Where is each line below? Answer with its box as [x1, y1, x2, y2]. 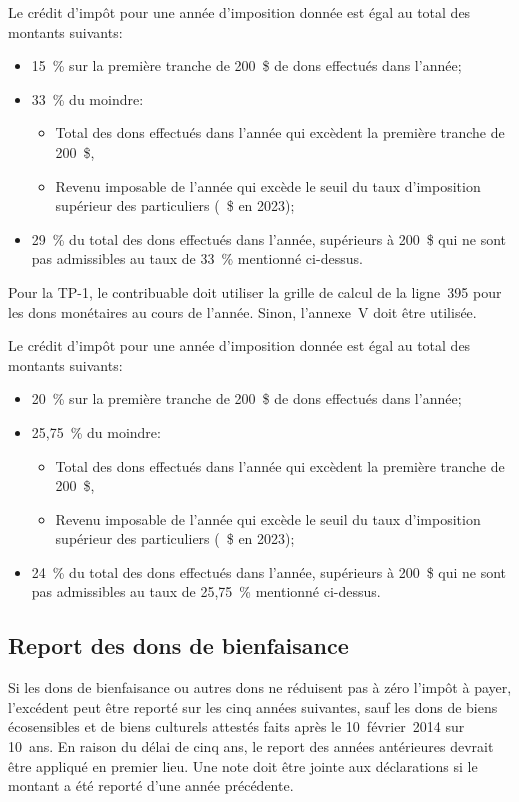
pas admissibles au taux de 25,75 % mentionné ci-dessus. [31, 581, 381, 602]
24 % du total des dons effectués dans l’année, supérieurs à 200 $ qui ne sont [31, 561, 507, 582]
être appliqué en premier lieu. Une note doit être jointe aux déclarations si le [8, 755, 478, 776]
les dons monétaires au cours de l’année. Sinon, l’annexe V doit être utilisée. [8, 301, 477, 322]
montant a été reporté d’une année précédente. [8, 775, 294, 796]
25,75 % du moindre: [31, 421, 161, 442]
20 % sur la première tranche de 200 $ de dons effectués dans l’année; [31, 388, 462, 409]
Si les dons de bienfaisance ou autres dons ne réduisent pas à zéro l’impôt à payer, [8, 677, 512, 698]
